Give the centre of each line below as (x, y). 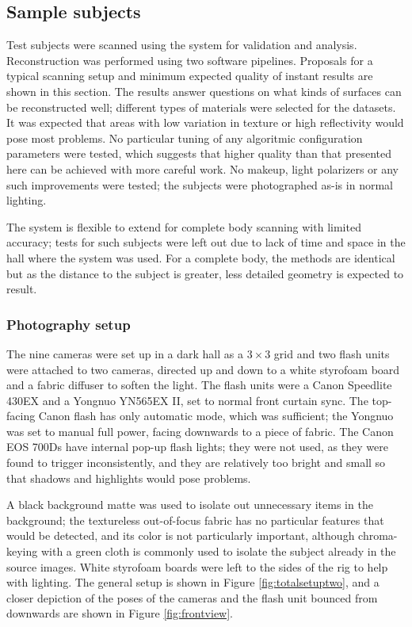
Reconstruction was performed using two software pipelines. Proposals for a (190, 60)
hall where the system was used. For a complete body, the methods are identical (201, 257)
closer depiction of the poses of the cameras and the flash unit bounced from (192, 597)
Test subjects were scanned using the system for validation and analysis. (182, 45)
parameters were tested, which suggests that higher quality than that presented (199, 153)
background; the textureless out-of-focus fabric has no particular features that (195, 520)
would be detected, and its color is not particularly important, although (181, 535)
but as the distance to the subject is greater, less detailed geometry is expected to (205, 273)
